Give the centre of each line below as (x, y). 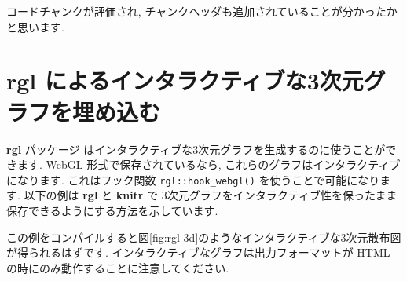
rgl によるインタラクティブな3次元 (185, 80)
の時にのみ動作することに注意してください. (118, 267)
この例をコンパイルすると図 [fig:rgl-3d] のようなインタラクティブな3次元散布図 (204, 237)
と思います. (35, 26)
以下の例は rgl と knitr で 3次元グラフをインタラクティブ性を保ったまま (211, 195)
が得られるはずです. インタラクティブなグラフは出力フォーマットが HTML (198, 252)
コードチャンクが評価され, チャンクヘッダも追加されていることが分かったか (202, 11)
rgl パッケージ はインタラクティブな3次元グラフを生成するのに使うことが (196, 149)
